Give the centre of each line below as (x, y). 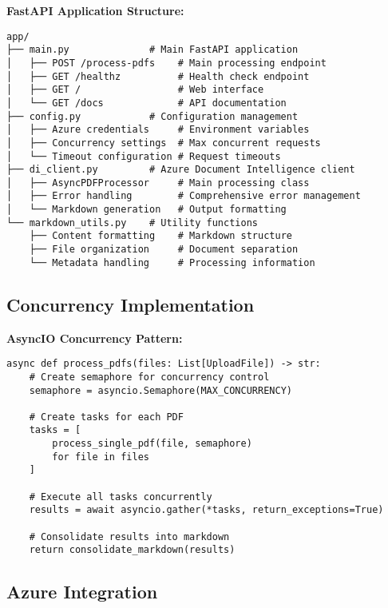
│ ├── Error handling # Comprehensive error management (184, 196)
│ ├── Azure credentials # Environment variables (158, 130)
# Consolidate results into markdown (129, 536)
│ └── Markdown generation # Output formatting (146, 210)
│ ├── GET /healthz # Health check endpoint (158, 76)
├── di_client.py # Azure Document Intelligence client (181, 170)
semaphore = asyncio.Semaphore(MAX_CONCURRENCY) (160, 390)
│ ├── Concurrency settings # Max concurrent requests (164, 143)
